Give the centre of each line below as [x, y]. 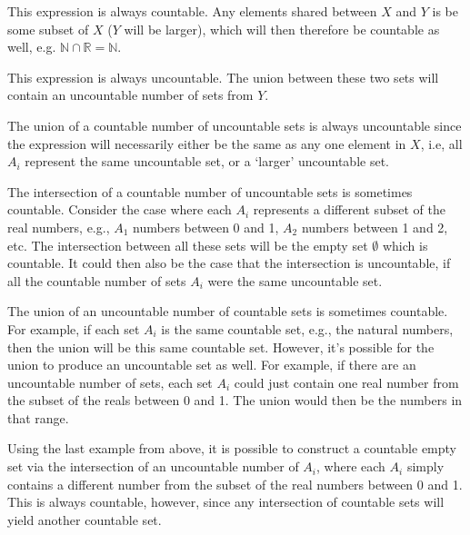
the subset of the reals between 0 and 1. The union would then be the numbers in [235, 400]
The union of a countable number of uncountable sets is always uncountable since [235, 125]
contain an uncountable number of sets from [130, 95]
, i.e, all [441, 143]
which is [405, 245]
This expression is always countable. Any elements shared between [192, 11]
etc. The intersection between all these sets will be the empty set [188, 245]
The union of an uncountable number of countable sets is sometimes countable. [228, 311]
